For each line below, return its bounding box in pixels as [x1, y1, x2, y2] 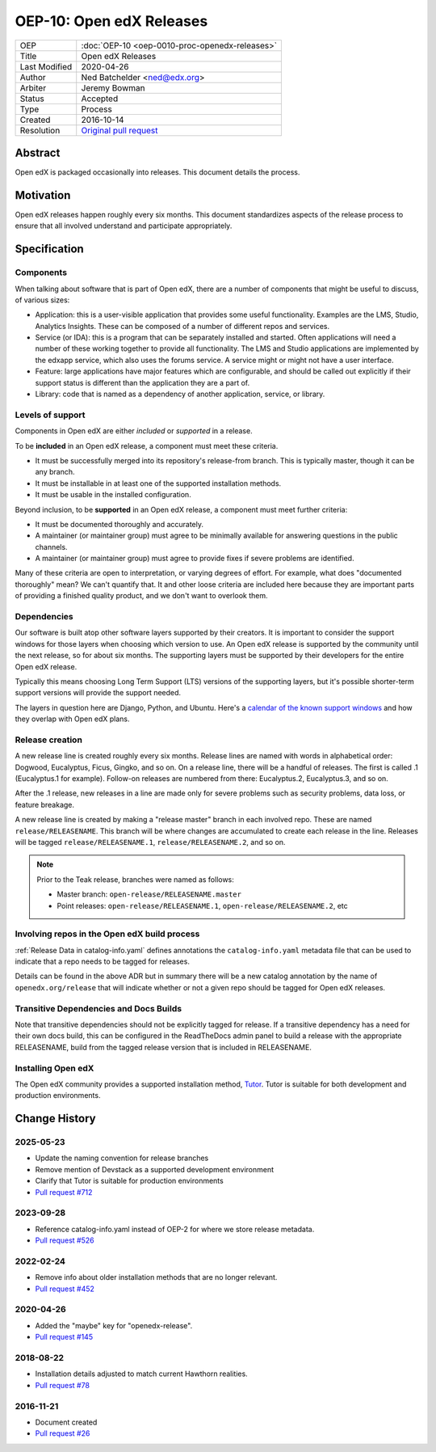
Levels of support [15, 409, 86, 420]
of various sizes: [15, 295, 70, 305]
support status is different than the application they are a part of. [35, 378, 250, 387]
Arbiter [19, 82, 47, 93]
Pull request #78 [35, 1380, 90, 1390]
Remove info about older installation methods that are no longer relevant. [35, 1273, 278, 1282]
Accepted [81, 93, 119, 104]
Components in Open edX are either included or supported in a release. [15, 426, 254, 436]
